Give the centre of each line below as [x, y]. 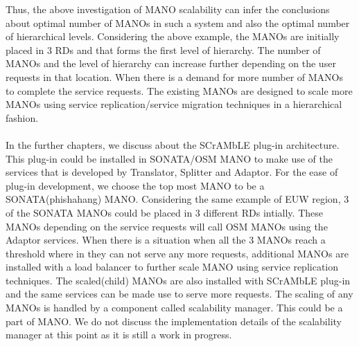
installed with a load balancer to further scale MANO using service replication [172, 267]
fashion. [22, 117]
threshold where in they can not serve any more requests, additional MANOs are [177, 253]
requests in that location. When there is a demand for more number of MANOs [175, 76]
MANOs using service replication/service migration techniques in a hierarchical [174, 104]
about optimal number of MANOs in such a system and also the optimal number [178, 22]
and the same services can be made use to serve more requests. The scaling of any [179, 294]
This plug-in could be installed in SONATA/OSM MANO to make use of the [169, 158]
